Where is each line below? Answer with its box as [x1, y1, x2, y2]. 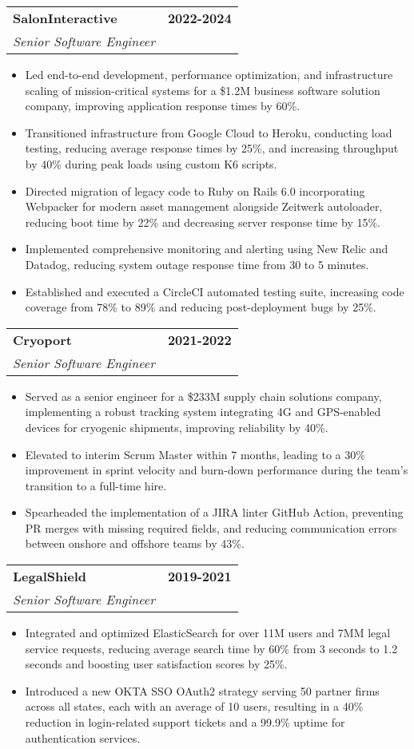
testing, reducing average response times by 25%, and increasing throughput [25, 140, 399, 157]
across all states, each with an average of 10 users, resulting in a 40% [25, 698, 364, 715]
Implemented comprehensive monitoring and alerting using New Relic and [25, 240, 388, 257]
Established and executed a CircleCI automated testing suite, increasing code [25, 283, 404, 299]
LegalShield [13, 567, 87, 586]
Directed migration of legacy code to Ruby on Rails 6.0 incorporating [25, 182, 365, 199]
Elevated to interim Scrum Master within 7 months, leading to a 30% [25, 446, 365, 462]
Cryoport [13, 330, 72, 349]
